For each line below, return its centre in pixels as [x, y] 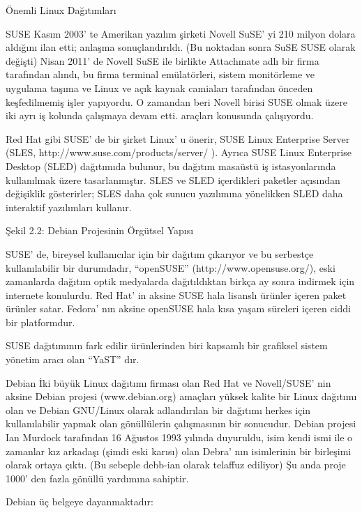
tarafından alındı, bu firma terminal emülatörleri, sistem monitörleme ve [160, 74]
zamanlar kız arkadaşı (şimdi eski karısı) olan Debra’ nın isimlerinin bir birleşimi [179, 451]
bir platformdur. [40, 322]
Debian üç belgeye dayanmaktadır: [80, 501]
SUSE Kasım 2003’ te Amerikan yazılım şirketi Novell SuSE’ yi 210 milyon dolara [181, 33]
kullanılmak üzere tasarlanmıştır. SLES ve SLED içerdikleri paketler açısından [173, 179]
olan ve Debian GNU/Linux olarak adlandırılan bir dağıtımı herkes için [158, 409]
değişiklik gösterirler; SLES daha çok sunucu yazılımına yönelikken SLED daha [174, 193]
